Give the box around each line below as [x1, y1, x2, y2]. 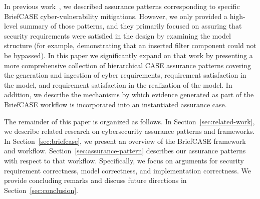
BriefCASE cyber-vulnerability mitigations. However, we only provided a [4, 11, 227, 21]
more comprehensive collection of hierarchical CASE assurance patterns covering [4, 60, 251, 70]
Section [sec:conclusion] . [4, 184, 78, 195]
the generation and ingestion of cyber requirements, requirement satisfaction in [4, 70, 246, 80]
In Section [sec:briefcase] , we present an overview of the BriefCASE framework [4, 135, 246, 146]
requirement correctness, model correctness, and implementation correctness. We [4, 165, 251, 175]
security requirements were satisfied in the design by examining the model [4, 30, 231, 41]
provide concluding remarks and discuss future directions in [4, 175, 187, 185]
